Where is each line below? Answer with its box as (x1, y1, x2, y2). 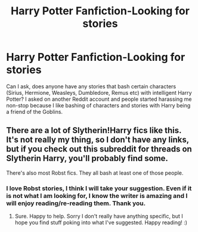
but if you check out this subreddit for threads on (6, 144, 192, 154)
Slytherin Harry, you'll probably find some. (6, 153, 169, 163)
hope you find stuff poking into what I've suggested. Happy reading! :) (14, 219, 188, 226)
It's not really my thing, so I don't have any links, (6, 135, 189, 145)
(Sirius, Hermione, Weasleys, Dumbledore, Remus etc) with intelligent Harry (6, 89, 192, 96)
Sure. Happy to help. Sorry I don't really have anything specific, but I (14, 213, 183, 220)
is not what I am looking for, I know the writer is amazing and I (6, 191, 188, 200)
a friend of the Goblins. (6, 108, 63, 115)
